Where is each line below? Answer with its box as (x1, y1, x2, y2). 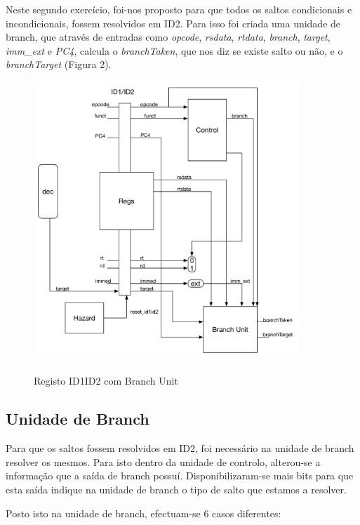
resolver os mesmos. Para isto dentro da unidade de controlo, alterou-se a (6, 454, 321, 469)
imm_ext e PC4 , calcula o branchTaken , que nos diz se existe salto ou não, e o (6, 43, 343, 58)
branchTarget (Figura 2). (6, 57, 112, 72)
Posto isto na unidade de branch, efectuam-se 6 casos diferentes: (6, 505, 281, 520)
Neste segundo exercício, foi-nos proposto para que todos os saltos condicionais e (6, 2, 352, 16)
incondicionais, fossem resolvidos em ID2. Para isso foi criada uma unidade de (6, 15, 341, 30)
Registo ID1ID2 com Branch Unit (34, 373, 178, 388)
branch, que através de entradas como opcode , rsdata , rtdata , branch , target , (6, 29, 331, 44)
